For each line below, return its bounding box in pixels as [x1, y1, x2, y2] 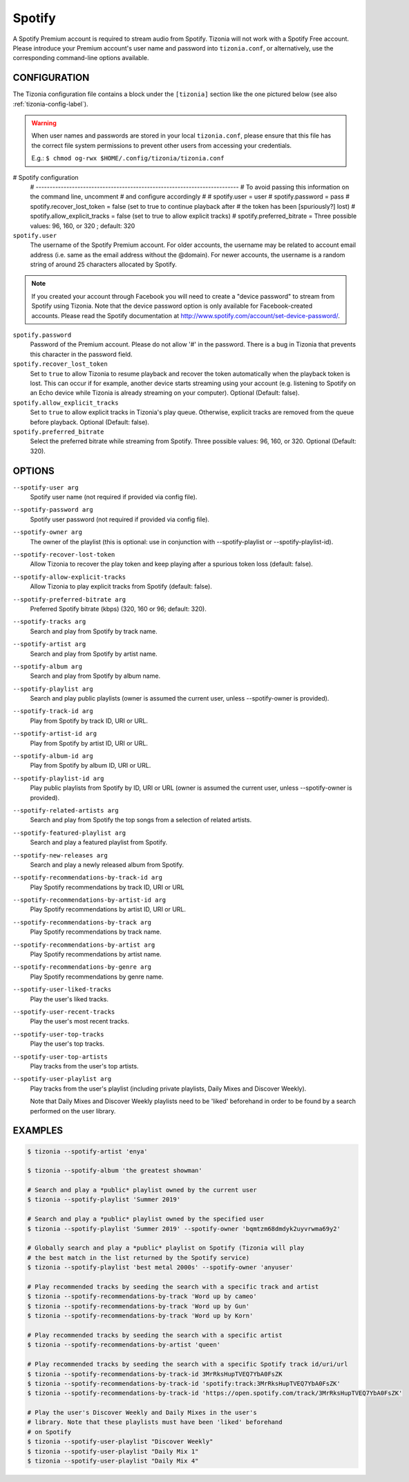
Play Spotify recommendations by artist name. [30, 950, 162, 958]
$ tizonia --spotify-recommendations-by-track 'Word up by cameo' [27, 1293, 257, 1300]
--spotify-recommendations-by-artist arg [12, 941, 155, 949]
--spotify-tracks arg [12, 618, 86, 626]
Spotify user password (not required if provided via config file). [30, 515, 210, 524]
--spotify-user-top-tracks [12, 1030, 104, 1038]
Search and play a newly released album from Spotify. [30, 860, 184, 869]
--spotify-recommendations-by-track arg [12, 918, 152, 926]
